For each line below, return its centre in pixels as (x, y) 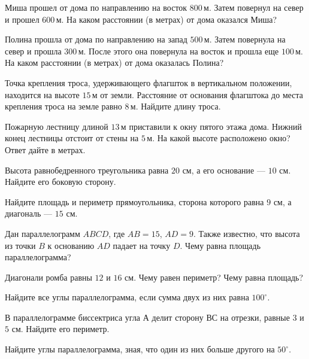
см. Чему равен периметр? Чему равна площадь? (214, 277)
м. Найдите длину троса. (175, 106)
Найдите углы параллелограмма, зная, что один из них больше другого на (140, 349)
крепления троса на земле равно (63, 106)
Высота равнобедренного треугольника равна (87, 170)
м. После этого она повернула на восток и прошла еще (178, 51)
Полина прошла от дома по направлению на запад (96, 39)
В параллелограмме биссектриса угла (73, 317)
